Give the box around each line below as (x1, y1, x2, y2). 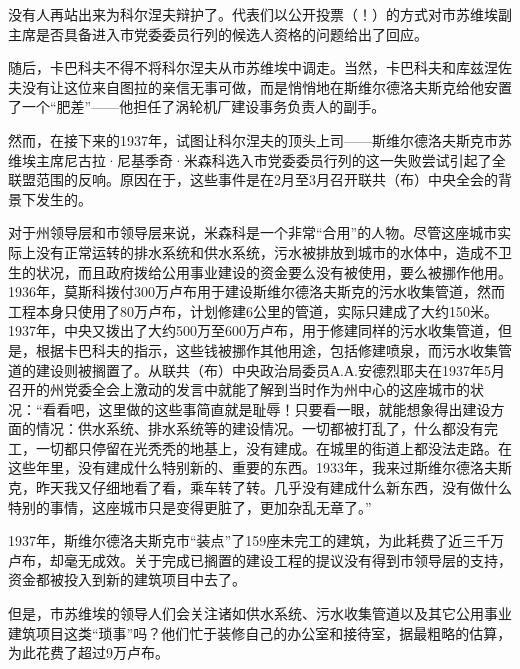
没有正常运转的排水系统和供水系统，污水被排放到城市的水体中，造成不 (35, 241, 498, 262)
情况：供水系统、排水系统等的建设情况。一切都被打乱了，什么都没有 (35, 418, 484, 439)
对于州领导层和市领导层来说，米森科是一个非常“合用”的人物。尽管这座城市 (8, 222, 498, 243)
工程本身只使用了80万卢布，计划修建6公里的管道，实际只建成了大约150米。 (8, 300, 498, 321)
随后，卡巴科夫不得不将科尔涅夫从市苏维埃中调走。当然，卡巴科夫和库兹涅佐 (8, 57, 512, 78)
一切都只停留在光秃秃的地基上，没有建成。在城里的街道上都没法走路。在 (35, 437, 512, 458)
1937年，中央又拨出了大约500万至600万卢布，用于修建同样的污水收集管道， (8, 320, 498, 341)
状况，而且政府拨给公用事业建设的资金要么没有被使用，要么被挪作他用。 (35, 261, 512, 282)
